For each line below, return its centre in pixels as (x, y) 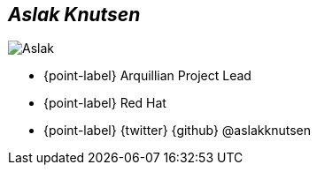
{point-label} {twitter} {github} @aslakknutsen (178, 131)
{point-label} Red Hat (105, 103)
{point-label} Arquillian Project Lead (147, 76)
